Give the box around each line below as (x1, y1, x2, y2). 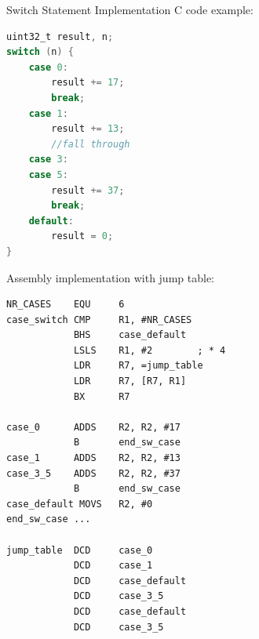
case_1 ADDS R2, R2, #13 (6, 452, 181, 464)
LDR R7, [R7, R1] (73, 376, 187, 387)
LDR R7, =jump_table (73, 360, 203, 372)
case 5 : (28, 169, 68, 180)
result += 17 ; (51, 77, 125, 89)
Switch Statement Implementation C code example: (6, 2, 254, 17)
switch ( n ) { (6, 46, 74, 58)
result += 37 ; (51, 184, 125, 196)
